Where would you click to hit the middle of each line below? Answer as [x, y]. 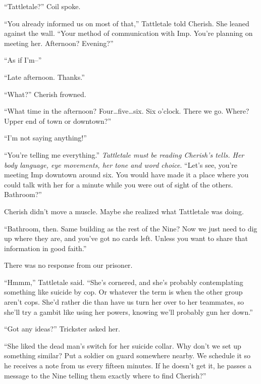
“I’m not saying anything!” [45, 138]
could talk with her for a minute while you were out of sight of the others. [119, 184]
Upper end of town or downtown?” [58, 121]
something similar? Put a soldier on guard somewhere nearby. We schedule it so [127, 355]
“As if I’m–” [23, 60]
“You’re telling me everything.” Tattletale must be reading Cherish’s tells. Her [124, 154]
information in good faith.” [45, 248]
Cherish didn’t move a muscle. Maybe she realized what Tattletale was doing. [124, 211]
